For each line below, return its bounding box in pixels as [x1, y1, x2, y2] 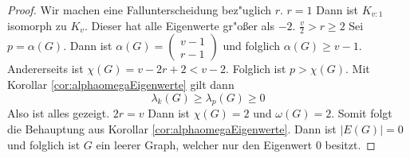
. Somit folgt [331, 105, 392, 121]
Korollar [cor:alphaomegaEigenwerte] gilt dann [7, 76, 235, 93]
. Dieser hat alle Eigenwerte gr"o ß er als [84, 17, 274, 33]
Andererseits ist [7, 60, 84, 77]
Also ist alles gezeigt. [7, 105, 110, 121]
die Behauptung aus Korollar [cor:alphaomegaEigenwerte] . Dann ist [7, 121, 337, 137]
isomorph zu [7, 17, 67, 33]
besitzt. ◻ [325, 136, 376, 152]
